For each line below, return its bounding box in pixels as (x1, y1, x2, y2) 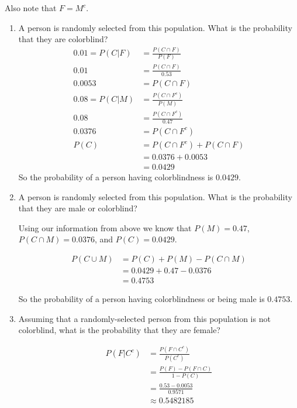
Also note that (5, 2, 57, 13)
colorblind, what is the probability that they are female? (18, 324, 220, 336)
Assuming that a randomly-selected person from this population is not (18, 312, 271, 324)
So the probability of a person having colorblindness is (18, 171, 213, 183)
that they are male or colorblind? (18, 202, 137, 214)
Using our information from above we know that (18, 221, 192, 234)
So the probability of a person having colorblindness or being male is (18, 293, 265, 305)
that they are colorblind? (18, 33, 108, 45)
